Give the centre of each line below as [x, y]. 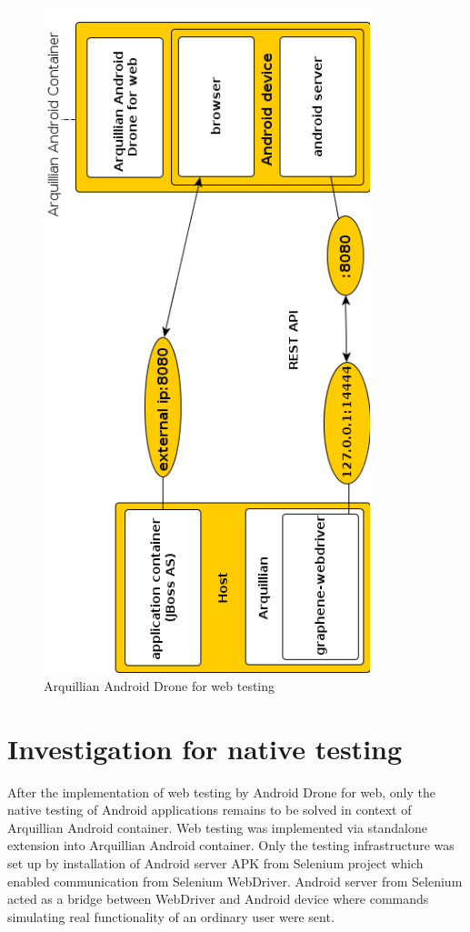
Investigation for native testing [205, 748]
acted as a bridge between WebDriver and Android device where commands [218, 899]
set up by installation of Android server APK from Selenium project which [215, 862]
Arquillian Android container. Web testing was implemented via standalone [217, 827]
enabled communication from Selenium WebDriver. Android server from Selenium [235, 881]
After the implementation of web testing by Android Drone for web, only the [222, 792]
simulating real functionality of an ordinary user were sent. [171, 916]
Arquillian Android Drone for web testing [160, 685]
